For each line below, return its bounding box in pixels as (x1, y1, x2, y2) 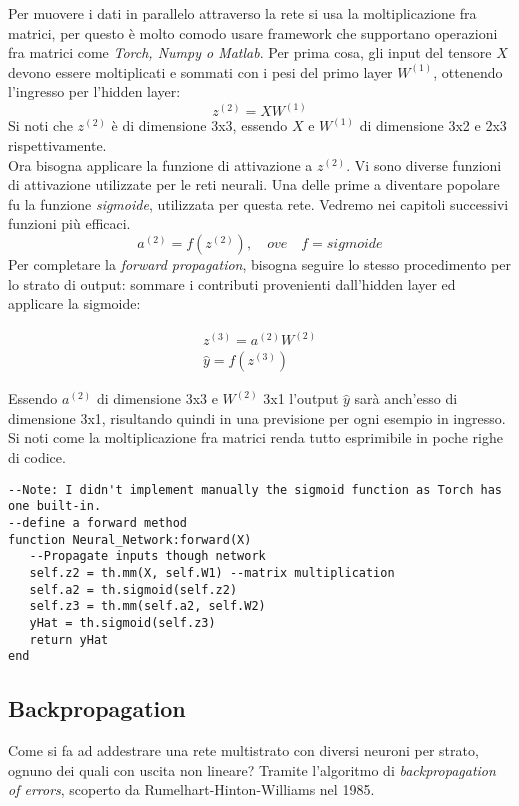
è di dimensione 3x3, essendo (111, 115, 288, 136)
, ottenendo (433, 61, 503, 82)
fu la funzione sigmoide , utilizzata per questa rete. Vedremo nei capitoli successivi (8, 193, 509, 214)
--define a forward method (8, 515, 187, 530)
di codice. (8, 447, 66, 468)
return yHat (29, 632, 109, 647)
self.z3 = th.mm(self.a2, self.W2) (29, 599, 266, 614)
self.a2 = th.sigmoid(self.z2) (29, 582, 238, 597)
